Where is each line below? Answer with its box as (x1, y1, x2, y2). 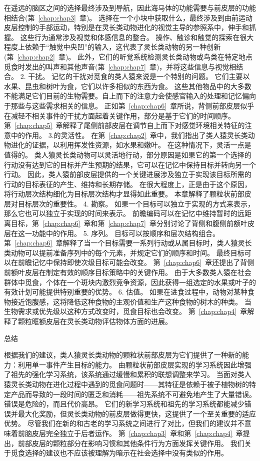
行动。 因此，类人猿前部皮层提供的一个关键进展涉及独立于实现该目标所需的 (4, 169, 251, 179)
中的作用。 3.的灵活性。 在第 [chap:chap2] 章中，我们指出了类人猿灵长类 (10, 129, 248, 140)
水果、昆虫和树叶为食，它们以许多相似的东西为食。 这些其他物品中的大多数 (4, 80, 251, 91)
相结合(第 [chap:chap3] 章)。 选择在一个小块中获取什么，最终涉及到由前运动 (4, 12, 253, 22)
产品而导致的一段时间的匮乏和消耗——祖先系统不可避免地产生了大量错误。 (10, 388, 256, 399)
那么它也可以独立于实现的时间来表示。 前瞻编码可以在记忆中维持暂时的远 (4, 208, 244, 218)
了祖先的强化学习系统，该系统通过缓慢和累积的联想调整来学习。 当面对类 (4, 369, 244, 379)
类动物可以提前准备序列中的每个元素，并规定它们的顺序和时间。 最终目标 (4, 247, 244, 257)
